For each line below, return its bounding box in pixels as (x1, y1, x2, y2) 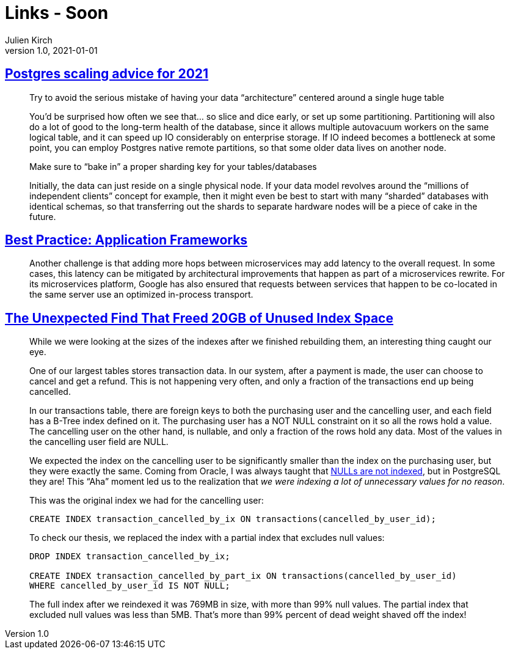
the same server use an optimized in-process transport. (29, 289, 253, 300)
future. (29, 211, 56, 222)
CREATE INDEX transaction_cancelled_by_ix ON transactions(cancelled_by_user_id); (29, 514, 436, 524)
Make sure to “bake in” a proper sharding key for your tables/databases (29, 161, 317, 172)
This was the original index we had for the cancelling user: (29, 495, 264, 506)
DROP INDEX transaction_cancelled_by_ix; (29, 551, 230, 562)
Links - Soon (5, 2, 109, 23)
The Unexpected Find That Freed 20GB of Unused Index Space (5, 310, 393, 326)
